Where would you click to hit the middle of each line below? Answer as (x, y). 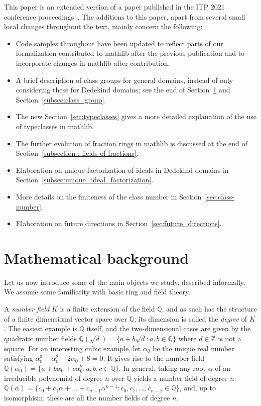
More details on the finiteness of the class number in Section (109, 196)
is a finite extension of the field (107, 309)
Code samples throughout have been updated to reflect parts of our (119, 43)
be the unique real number (193, 348)
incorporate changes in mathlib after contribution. (93, 63)
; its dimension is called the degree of (190, 318)
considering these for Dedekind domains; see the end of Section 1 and (123, 90)
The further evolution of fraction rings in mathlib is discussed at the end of (132, 143)
